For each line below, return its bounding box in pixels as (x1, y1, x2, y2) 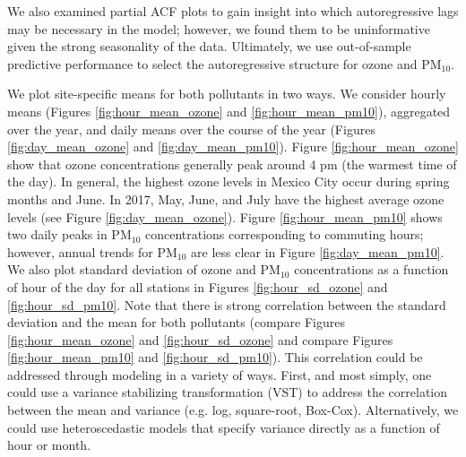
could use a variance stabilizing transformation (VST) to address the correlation (7, 383, 448, 401)
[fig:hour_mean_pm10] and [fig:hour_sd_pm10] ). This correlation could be (7, 348, 423, 366)
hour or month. (7, 435, 91, 454)
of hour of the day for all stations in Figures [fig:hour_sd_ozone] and (7, 277, 388, 296)
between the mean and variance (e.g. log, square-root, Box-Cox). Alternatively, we (7, 401, 459, 419)
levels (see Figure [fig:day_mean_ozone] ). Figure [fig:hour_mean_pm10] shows (7, 207, 443, 226)
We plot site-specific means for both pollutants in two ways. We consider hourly (7, 84, 446, 103)
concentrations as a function (294, 260, 449, 279)
